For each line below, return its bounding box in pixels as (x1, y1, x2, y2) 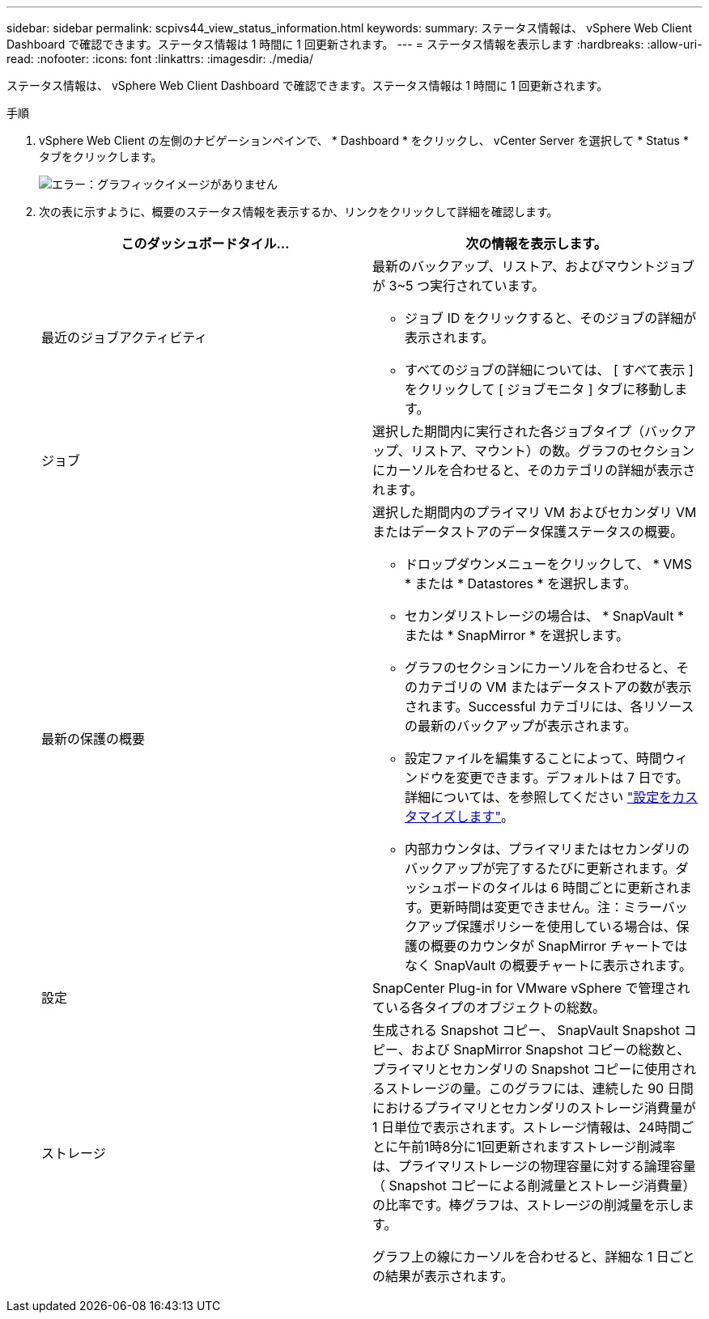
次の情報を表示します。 (465, 235, 607, 252)
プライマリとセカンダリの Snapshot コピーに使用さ (372, 1061, 684, 1077)
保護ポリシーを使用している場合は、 (456, 918, 677, 935)
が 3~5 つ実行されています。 (372, 278, 545, 294)
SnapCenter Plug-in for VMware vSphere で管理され (372, 980, 690, 996)
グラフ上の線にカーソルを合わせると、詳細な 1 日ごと (372, 1249, 695, 1265)
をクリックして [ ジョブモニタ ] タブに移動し (405, 381, 675, 397)
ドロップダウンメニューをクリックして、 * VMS (405, 556, 693, 572)
